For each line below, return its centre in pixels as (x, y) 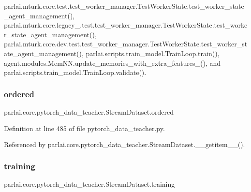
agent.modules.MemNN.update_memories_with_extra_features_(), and (112, 63)
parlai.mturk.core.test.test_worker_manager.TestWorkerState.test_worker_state (124, 6)
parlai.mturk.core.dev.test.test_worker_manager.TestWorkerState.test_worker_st (126, 44)
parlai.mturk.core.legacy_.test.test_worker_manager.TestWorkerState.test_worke (126, 25)
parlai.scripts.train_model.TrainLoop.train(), (153, 53)
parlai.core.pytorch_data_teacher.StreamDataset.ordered (89, 111)
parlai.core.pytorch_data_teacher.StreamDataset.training (89, 184)
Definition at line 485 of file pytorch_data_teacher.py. (84, 128)
